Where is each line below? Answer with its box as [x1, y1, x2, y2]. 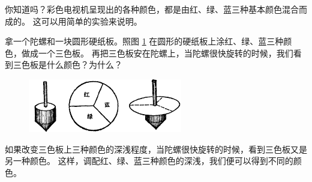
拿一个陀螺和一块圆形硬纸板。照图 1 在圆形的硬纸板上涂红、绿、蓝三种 [5, 35, 284, 47]
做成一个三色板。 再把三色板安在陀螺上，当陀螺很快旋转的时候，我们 [21, 46, 293, 59]
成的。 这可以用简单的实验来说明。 [5, 14, 142, 27]
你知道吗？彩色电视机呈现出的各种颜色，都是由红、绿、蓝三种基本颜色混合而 [5, 3, 307, 15]
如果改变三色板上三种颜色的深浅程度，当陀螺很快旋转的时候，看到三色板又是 [5, 142, 307, 155]
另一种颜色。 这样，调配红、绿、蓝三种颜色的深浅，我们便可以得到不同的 [5, 154, 293, 167]
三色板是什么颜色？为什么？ [13, 58, 122, 71]
